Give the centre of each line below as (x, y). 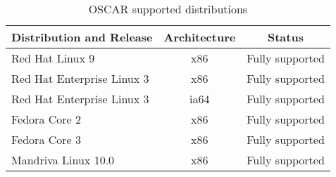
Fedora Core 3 (46, 139)
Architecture (200, 37)
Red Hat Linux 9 (53, 58)
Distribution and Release (82, 37)
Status (285, 37)
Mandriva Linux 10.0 (63, 160)
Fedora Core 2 (46, 119)
